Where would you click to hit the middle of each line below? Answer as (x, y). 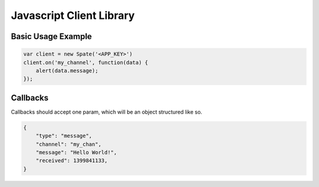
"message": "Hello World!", (77, 152)
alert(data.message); (67, 70)
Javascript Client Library (73, 15)
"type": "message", (64, 136)
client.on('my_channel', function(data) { (86, 62)
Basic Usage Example (51, 36)
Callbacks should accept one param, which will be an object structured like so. (107, 112)
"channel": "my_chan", (69, 144)
